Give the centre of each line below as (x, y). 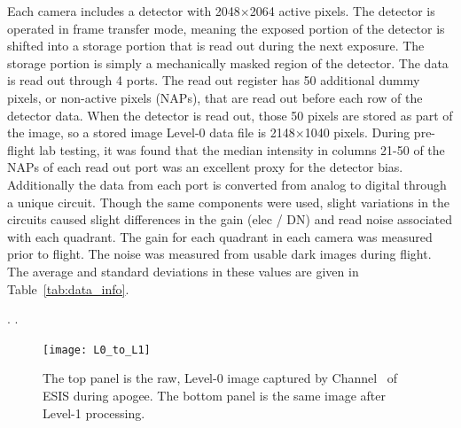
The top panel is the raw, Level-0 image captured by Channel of (220, 378)
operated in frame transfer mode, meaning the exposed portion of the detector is (226, 28)
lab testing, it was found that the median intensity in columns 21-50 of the (242, 149)
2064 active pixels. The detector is (342, 11)
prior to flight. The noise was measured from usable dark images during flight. (219, 254)
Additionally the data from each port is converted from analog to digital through (227, 184)
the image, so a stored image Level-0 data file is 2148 (151, 132)
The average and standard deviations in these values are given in (183, 271)
